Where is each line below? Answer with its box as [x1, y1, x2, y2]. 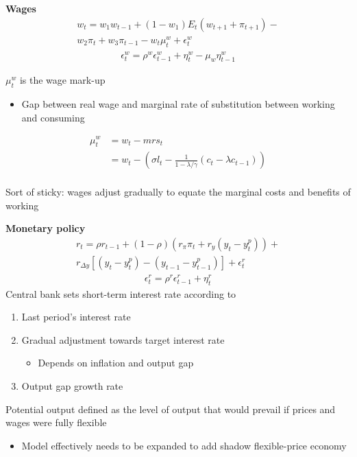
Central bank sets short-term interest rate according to [5, 286, 236, 301]
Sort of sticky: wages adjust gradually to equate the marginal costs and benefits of [5, 184, 351, 198]
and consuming [21, 110, 85, 124]
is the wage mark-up [19, 73, 106, 87]
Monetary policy [5, 221, 86, 235]
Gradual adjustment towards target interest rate [21, 332, 225, 347]
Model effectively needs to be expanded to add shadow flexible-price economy [21, 438, 347, 452]
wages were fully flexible [5, 415, 107, 430]
